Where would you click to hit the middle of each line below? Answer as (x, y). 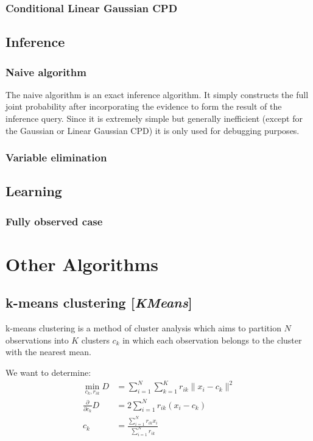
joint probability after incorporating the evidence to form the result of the (144, 106)
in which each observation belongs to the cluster (212, 340)
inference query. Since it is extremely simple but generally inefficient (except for (154, 118)
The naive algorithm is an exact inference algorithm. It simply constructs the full (157, 94)
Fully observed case (54, 221)
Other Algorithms (82, 263)
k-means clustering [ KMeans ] (99, 302)
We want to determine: (48, 372)
